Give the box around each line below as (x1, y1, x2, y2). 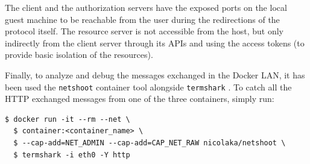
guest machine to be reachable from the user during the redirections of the (5, 13, 280, 25)
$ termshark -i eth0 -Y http (13, 150, 130, 159)
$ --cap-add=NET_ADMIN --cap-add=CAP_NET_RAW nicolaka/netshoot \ (13, 139, 286, 147)
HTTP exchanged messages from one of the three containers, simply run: (5, 92, 274, 105)
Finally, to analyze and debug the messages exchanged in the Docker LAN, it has (5, 68, 305, 81)
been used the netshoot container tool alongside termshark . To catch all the (5, 80, 292, 93)
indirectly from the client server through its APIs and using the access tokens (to (5, 36, 305, 49)
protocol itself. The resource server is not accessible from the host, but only (5, 25, 283, 37)
